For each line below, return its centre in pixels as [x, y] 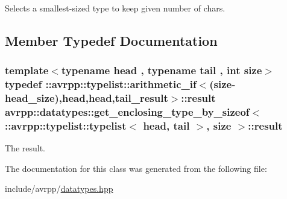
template [27, 70]
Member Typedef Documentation [111, 40]
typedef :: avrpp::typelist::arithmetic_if [101, 84]
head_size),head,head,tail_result [87, 98]
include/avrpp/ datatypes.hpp [59, 188]
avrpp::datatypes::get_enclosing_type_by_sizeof [127, 112]
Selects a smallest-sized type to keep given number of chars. [115, 8]
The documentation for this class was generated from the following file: [136, 168]
